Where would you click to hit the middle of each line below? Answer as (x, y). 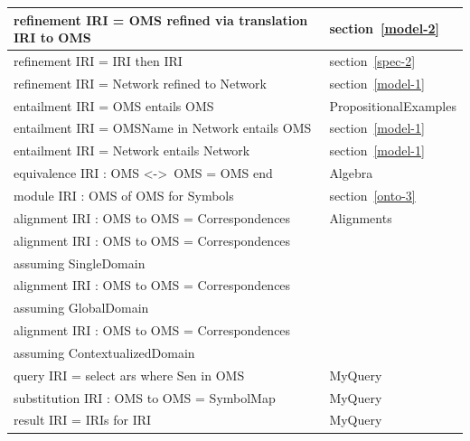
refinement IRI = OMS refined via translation (161, 19)
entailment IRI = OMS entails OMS (114, 105)
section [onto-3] (372, 195)
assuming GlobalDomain (81, 308)
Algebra (351, 173)
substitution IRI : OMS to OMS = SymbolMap (145, 397)
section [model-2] (385, 28)
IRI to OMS (52, 38)
